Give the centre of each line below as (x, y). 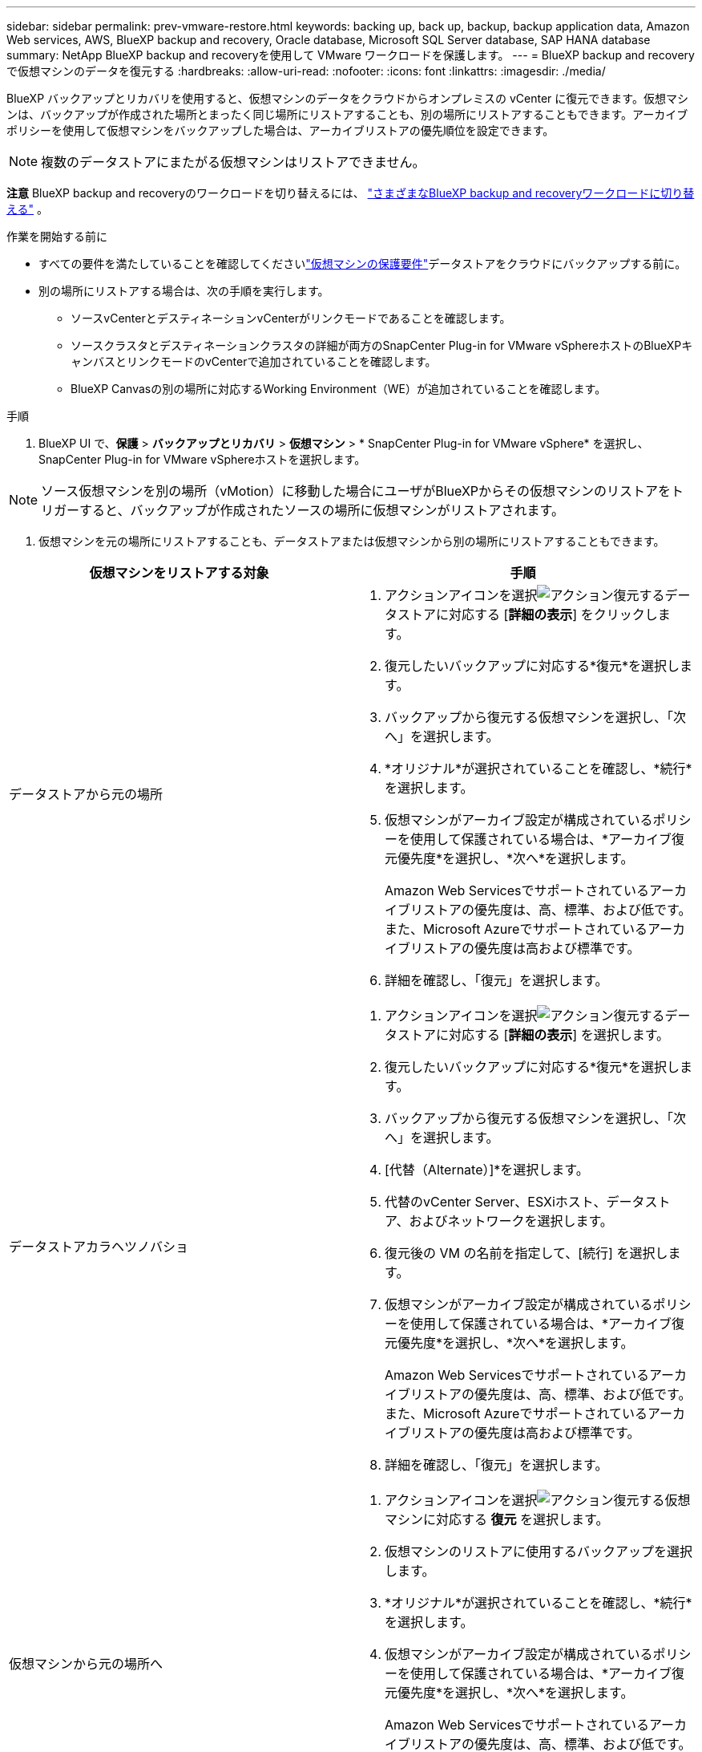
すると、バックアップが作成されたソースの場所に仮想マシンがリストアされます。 (322, 510)
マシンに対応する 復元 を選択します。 (497, 1519)
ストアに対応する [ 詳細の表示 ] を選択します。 (534, 1035)
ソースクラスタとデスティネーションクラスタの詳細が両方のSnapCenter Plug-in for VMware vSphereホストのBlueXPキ (382, 345)
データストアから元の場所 (86, 794)
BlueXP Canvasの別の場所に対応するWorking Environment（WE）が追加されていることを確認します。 (339, 389)
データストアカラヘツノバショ (99, 1247)
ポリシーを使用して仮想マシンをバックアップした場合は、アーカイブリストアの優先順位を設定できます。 (280, 130)
